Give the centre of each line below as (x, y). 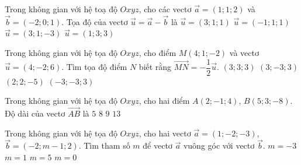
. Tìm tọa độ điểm (94, 67)
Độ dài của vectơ (35, 113)
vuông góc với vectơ (219, 145)
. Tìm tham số (104, 145)
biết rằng (155, 67)
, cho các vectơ (165, 9)
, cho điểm (158, 52)
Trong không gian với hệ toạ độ (61, 9)
